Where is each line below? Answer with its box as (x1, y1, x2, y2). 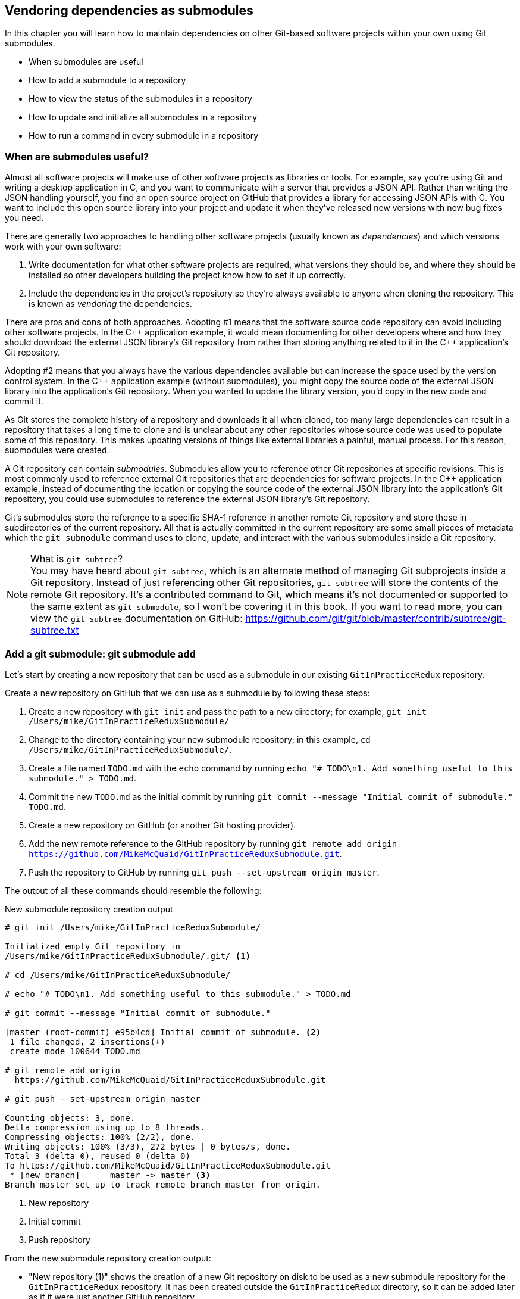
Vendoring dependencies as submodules (5, 3, 253, 18)
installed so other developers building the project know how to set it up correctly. (29, 270, 346, 281)
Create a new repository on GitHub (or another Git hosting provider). (29, 820, 296, 830)
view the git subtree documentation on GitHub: (30, 612, 243, 625)
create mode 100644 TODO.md (10, 1046, 140, 1056)
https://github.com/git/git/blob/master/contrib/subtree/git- (245, 612, 506, 625)
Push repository (29, 1234, 90, 1245)
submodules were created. (5, 445, 109, 456)
